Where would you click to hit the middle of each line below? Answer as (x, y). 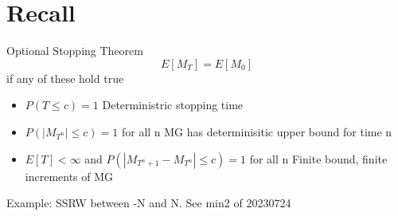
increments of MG (69, 176)
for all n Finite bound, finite (318, 158)
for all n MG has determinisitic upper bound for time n (257, 131)
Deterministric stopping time (173, 105)
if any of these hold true (65, 78)
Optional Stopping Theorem (75, 51)
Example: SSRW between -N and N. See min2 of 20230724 (149, 203)
